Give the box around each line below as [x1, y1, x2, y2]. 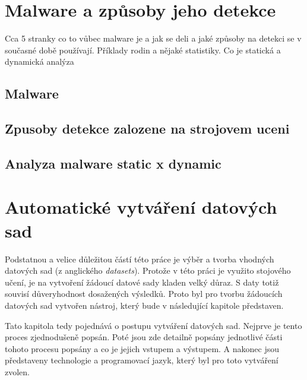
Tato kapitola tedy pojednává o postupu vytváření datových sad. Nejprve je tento [5, 319, 302, 331]
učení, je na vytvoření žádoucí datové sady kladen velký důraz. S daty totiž [5, 275, 279, 288]
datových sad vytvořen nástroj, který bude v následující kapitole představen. [5, 299, 284, 311]
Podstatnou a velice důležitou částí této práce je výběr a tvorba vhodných [5, 252, 274, 265]
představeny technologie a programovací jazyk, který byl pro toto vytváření [5, 354, 278, 366]
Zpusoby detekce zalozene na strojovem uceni [5, 119, 290, 138]
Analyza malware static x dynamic [5, 154, 221, 172]
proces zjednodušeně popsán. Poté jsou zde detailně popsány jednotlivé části [5, 331, 283, 343]
